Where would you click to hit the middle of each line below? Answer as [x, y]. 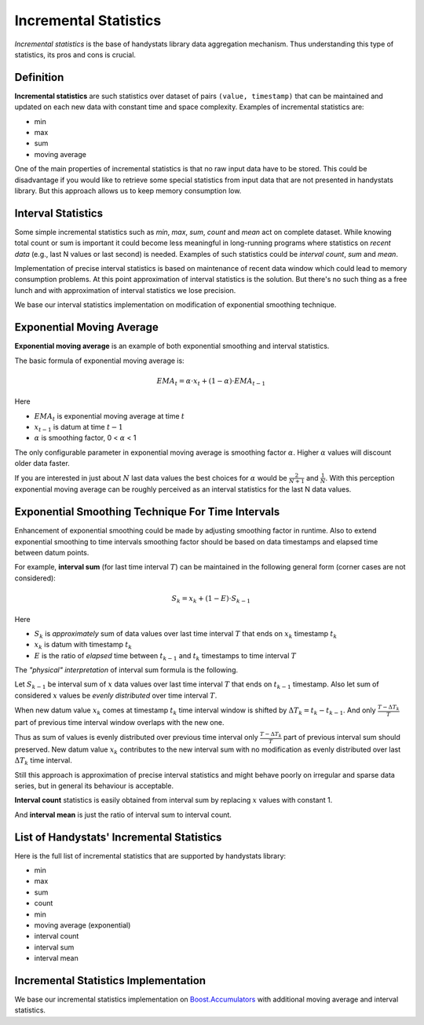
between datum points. [52, 552]
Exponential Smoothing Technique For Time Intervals [147, 512]
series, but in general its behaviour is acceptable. [94, 785]
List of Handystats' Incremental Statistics [118, 837]
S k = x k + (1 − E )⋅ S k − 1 [211, 599]
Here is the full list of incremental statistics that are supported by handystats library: [150, 855]
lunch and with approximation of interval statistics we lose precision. [125, 290]
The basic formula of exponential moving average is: [99, 361]
